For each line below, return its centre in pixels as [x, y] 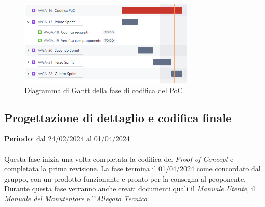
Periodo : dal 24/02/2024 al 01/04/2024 [67, 139]
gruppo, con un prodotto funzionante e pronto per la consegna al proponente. [125, 178]
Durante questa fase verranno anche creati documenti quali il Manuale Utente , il [130, 188]
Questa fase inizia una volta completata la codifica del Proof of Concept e [119, 158]
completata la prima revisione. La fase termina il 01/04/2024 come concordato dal [132, 169]
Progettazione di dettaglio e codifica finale [118, 117]
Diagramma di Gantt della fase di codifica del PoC [104, 90]
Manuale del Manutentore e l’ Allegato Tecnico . [77, 199]
